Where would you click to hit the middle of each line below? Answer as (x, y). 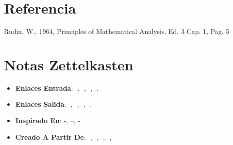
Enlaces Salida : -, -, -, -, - (56, 104)
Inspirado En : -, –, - (48, 121)
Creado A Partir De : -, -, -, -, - (66, 137)
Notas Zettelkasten (69, 64)
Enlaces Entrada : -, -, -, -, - (59, 88)
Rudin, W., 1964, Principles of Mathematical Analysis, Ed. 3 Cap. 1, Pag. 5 (117, 31)
